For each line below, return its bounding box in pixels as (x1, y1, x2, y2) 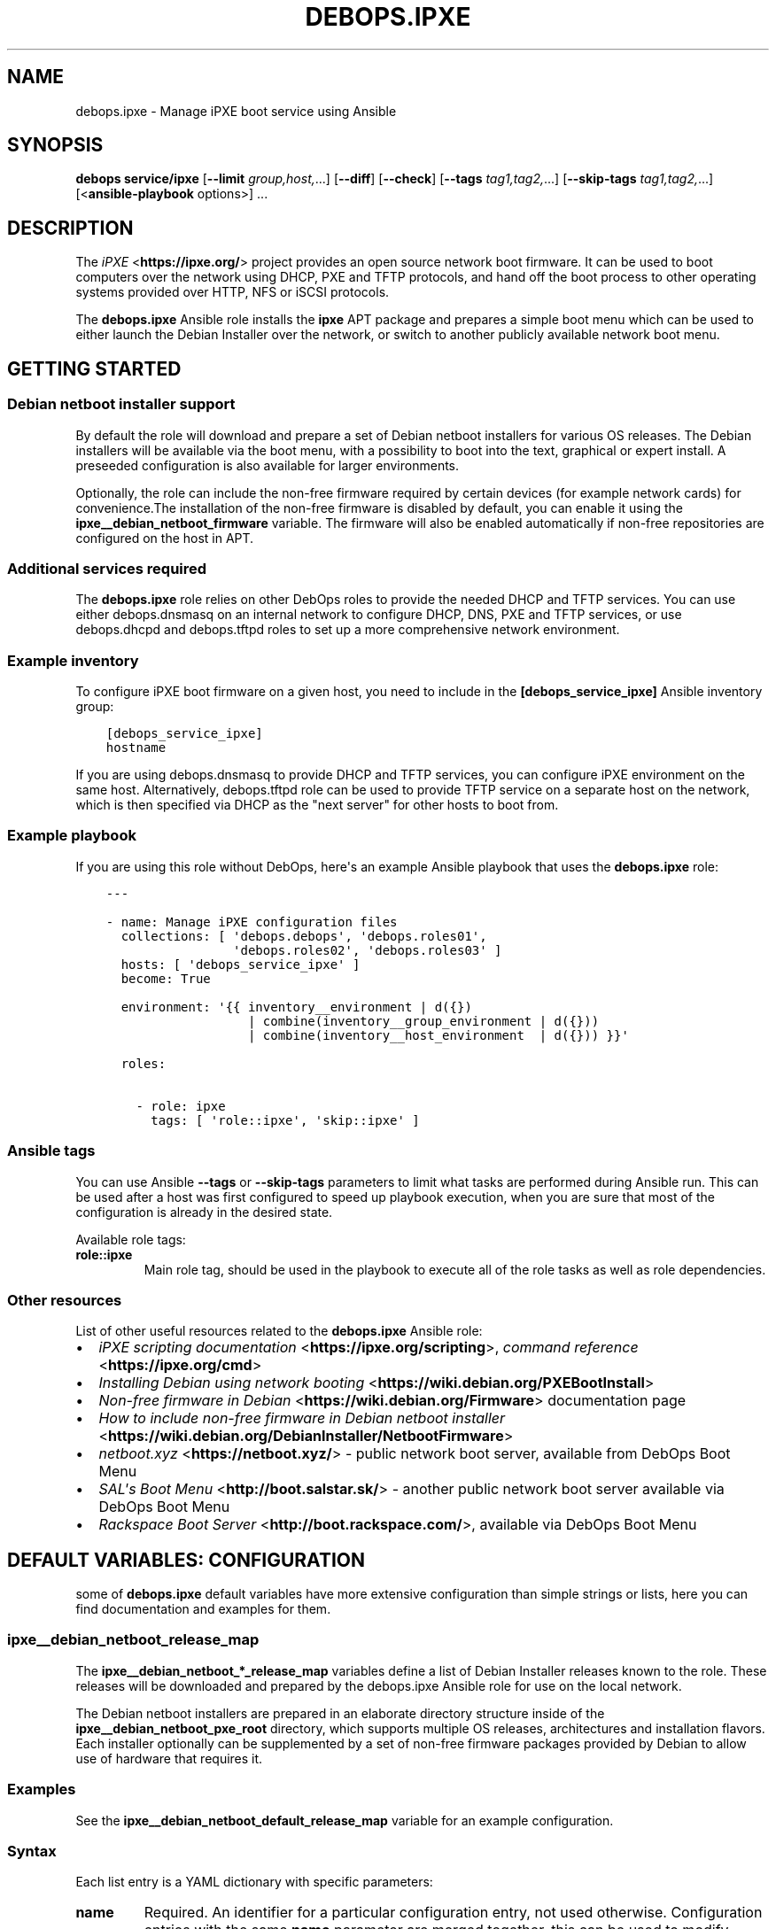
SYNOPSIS (7, 134, 104, 157)
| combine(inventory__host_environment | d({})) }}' (247, 1027, 629, 1042)
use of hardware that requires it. (75, 1750, 263, 1766)
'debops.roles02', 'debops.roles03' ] (233, 942, 502, 957)
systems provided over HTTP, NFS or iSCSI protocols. (75, 284, 390, 300)
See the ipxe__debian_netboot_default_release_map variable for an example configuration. (75, 1812, 614, 1828)
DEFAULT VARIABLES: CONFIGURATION (7, 1548, 366, 1571)
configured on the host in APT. (75, 530, 254, 546)
